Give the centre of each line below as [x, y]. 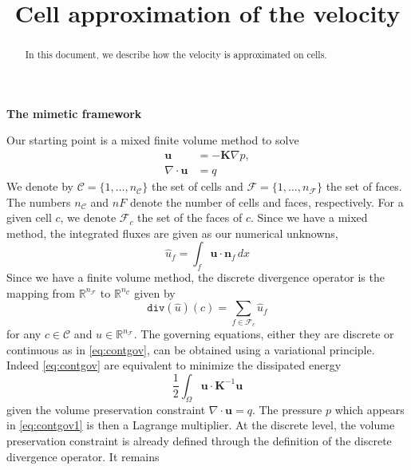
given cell [29, 217]
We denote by [40, 186]
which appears [370, 409]
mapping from [41, 292]
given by [155, 292]
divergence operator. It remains [83, 456]
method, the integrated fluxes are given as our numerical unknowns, [172, 233]
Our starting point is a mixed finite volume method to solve [153, 140]
